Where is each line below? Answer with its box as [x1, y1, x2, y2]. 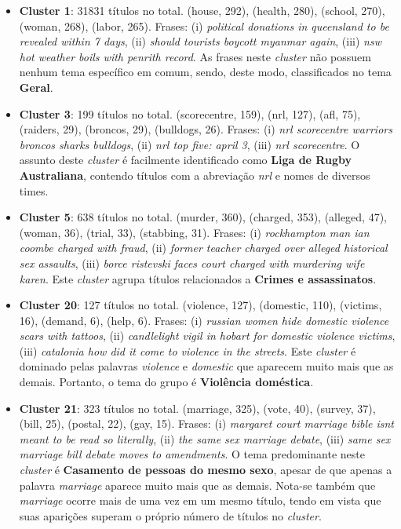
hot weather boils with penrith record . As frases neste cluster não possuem [19, 48, 371, 64]
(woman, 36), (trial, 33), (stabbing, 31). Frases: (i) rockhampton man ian [19, 224, 370, 240]
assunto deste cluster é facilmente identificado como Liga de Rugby [19, 151, 352, 168]
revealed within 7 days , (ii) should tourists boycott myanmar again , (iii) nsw [19, 33, 381, 49]
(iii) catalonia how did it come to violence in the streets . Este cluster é [19, 342, 356, 359]
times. [19, 182, 49, 199]
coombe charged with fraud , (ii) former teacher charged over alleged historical [19, 239, 388, 256]
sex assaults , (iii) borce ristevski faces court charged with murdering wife [19, 254, 365, 271]
